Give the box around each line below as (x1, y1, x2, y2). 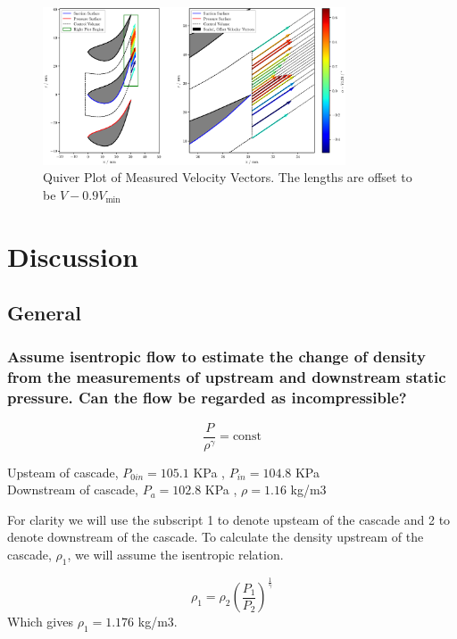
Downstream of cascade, (7, 480, 138, 499)
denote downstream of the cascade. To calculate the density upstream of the (7, 527, 424, 546)
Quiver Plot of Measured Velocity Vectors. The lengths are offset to (43, 168, 412, 187)
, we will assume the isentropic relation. (67, 544, 284, 563)
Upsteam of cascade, (7, 462, 119, 481)
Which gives (7, 612, 73, 631)
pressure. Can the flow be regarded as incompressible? (7, 386, 407, 409)
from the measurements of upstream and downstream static (7, 366, 446, 388)
